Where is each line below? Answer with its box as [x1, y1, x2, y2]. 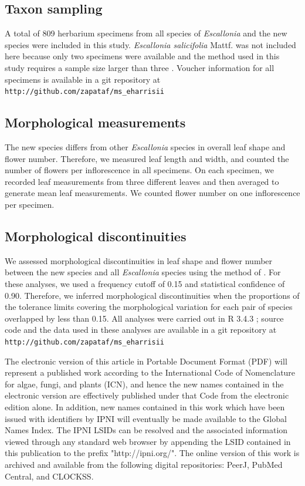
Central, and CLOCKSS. [5, 470, 94, 482]
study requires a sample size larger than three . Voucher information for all [5, 61, 274, 73]
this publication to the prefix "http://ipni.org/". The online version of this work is [5, 447, 300, 459]
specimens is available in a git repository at [5, 73, 161, 85]
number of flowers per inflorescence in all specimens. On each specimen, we [5, 164, 274, 176]
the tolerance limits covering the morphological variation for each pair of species [5, 301, 293, 313]
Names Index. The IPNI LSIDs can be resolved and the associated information [5, 424, 288, 436]
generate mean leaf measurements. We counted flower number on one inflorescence [5, 187, 300, 199]
